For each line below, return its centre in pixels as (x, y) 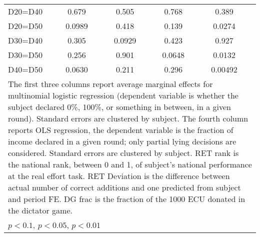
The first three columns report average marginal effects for (110, 84)
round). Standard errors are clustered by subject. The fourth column (128, 118)
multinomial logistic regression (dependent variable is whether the (123, 95)
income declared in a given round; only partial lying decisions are (122, 141)
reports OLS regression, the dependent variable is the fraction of (121, 130)
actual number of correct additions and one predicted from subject (124, 187)
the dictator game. (40, 210)
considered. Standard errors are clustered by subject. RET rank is (123, 153)
